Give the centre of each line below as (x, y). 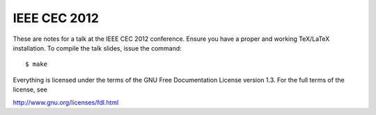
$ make (37, 64)
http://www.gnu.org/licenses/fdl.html (66, 102)
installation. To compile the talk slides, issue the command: (97, 48)
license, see (30, 89)
